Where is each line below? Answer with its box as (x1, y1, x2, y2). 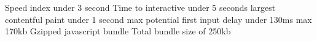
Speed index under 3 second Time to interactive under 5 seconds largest (5, 1, 276, 13)
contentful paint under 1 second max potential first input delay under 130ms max (5, 13, 312, 25)
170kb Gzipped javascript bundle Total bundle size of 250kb (5, 25, 231, 37)
